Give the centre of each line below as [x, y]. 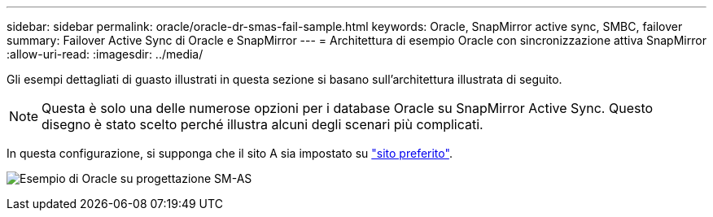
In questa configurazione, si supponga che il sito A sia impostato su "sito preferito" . [230, 153]
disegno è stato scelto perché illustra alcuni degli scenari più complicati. [262, 124]
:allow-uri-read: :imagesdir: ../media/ [105, 54]
